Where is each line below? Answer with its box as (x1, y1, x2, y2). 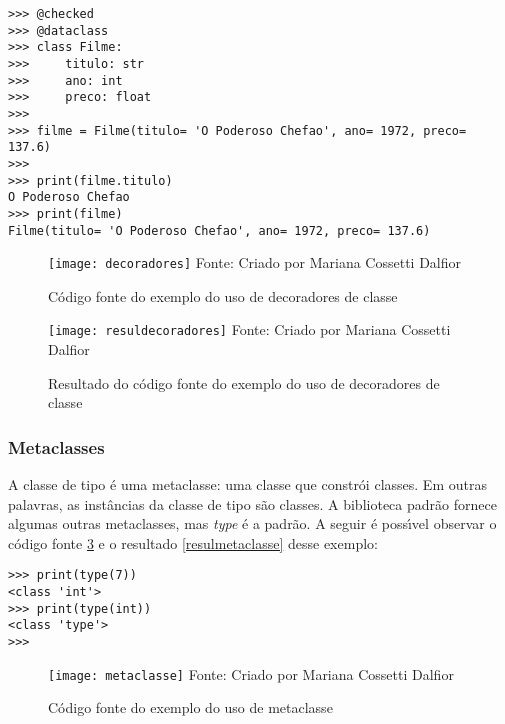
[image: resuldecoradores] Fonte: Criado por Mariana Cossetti (48, 319, 451, 340)
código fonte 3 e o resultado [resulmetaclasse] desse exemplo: (8, 532, 378, 553)
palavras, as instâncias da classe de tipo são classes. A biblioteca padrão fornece (8, 493, 497, 514)
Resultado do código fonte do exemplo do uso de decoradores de (48, 372, 440, 393)
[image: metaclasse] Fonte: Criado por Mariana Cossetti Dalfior (48, 663, 454, 684)
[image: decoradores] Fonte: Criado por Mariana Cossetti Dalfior (48, 252, 462, 273)
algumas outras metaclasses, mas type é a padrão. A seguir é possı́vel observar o (8, 513, 497, 534)
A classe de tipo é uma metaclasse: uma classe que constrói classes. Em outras (8, 474, 487, 495)
